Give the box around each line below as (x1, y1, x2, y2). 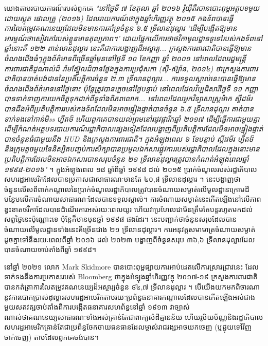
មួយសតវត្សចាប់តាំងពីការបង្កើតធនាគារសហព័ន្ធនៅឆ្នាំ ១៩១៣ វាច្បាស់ (4, 301, 190, 312)
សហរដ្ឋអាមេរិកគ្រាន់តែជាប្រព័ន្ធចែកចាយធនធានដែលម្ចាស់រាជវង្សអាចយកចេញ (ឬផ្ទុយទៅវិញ (4, 321, 252, 332)
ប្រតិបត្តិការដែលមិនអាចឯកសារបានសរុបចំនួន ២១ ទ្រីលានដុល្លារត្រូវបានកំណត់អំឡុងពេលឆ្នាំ (4, 153, 249, 164)
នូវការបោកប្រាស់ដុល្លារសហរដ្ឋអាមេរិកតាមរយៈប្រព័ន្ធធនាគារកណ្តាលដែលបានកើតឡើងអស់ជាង (4, 291, 255, 302)
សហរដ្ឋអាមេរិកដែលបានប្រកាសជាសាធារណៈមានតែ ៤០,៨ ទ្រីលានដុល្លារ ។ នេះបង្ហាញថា (4, 174, 241, 184)
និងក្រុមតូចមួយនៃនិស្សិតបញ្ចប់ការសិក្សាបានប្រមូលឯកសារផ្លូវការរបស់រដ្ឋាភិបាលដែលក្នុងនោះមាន (4, 143, 260, 154)
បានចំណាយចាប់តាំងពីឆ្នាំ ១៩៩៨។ (4, 244, 97, 255)
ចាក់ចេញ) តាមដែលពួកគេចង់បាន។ (4, 332, 99, 342)
